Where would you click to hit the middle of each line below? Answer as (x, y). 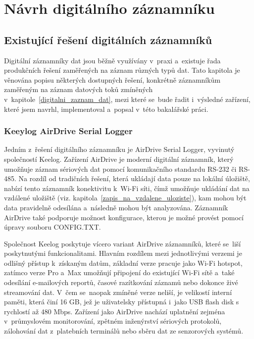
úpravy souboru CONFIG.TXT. (52, 227)
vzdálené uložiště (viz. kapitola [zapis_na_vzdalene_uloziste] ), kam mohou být (125, 198)
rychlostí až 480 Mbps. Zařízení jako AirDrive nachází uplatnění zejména (115, 311)
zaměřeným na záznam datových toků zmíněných (78, 89)
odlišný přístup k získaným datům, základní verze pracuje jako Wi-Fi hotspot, (123, 263)
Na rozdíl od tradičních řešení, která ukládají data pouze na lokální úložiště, (134, 178)
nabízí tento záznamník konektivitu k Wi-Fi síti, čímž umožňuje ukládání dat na (127, 188)
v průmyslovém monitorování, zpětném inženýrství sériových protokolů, (113, 321)
